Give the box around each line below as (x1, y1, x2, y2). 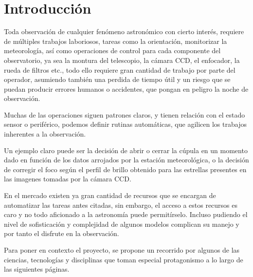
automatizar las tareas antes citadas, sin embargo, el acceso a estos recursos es (4, 199, 238, 210)
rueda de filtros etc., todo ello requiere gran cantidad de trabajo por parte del (4, 64, 235, 75)
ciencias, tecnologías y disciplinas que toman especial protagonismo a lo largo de (4, 254, 243, 264)
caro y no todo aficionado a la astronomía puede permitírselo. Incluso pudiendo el (4, 209, 248, 219)
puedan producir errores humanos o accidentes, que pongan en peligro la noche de (4, 83, 249, 94)
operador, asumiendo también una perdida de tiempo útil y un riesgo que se (4, 74, 231, 84)
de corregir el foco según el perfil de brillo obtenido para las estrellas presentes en (4, 164, 247, 174)
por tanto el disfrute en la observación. (4, 228, 119, 238)
